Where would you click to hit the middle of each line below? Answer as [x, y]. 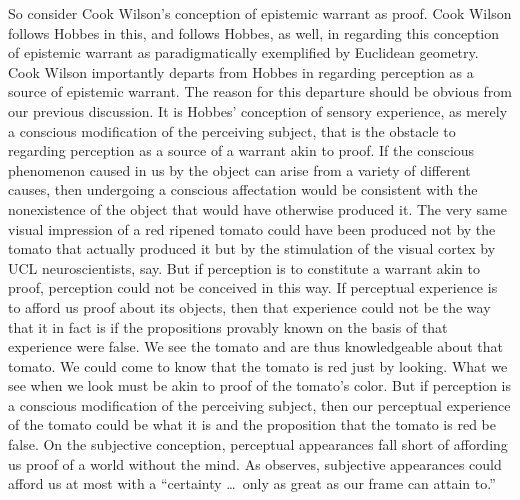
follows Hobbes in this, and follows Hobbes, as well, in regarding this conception [254, 32]
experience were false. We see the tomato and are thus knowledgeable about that [255, 346]
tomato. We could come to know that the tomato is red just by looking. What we [258, 365]
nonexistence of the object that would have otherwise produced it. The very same [257, 208]
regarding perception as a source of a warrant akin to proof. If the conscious [241, 150]
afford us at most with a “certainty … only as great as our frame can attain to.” [252, 483]
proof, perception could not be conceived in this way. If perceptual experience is [253, 287]
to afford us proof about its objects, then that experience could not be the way [249, 306]
